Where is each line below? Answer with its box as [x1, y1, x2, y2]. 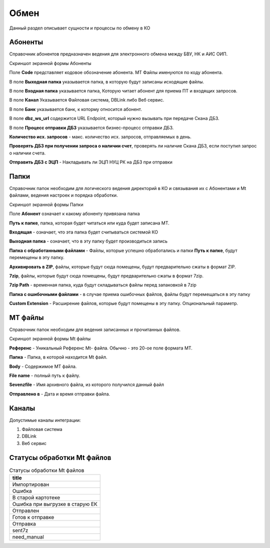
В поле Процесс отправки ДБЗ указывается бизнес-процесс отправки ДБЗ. [9, 124, 174, 130]
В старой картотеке [12, 494, 60, 501]
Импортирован [12, 481, 49, 488]
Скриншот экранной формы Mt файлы [9, 335, 91, 342]
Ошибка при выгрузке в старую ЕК [12, 500, 97, 507]
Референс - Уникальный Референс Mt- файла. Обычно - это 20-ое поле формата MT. [9, 345, 192, 351]
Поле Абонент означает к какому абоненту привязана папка [9, 210, 140, 217]
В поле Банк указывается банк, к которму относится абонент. [9, 106, 142, 112]
